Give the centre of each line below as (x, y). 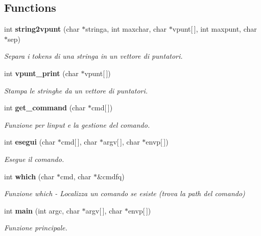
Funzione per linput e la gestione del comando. (77, 124)
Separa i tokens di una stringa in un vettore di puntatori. (93, 56)
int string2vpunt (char (42, 29)
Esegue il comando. (34, 159)
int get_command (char (45, 108)
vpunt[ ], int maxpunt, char (215, 29)
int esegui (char (30, 142)
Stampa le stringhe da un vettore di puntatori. (76, 90)
